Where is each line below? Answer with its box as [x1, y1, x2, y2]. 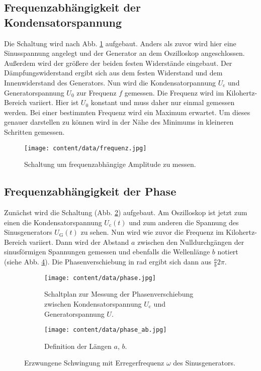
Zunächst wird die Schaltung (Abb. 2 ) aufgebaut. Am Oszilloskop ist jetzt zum [4, 207, 247, 217]
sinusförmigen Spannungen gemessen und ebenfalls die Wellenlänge [4, 246, 210, 257]
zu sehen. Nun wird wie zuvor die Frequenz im [80, 227, 224, 237]
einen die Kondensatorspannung [4, 217, 102, 227]
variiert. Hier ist [29, 97, 79, 108]
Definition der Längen [44, 340, 112, 351]
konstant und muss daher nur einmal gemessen [91, 97, 235, 108]
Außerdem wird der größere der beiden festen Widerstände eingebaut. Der [4, 57, 232, 68]
